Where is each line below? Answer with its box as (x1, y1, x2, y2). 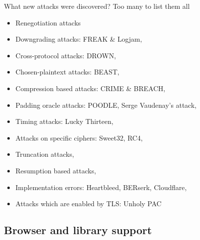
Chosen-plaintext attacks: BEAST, (15, 67, 119, 77)
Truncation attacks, (15, 149, 74, 159)
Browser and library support (4, 222, 152, 238)
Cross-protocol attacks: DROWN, (15, 50, 116, 60)
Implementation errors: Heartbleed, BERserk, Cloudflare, (15, 182, 187, 192)
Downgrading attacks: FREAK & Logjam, (15, 34, 142, 44)
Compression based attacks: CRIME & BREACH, (15, 83, 165, 93)
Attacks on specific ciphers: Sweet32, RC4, (15, 132, 143, 143)
